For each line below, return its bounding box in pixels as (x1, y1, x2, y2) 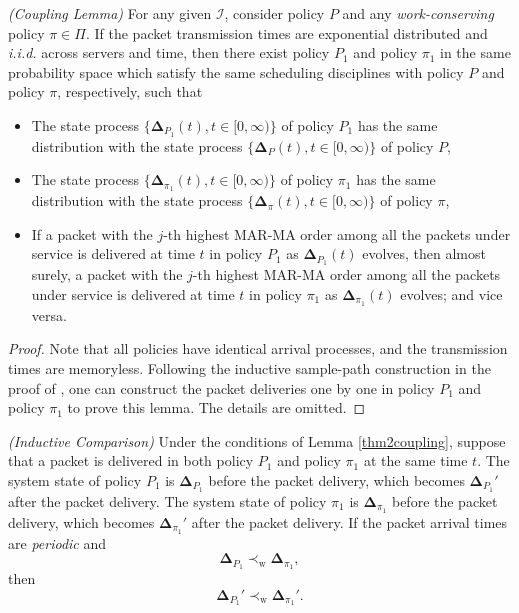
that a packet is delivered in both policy (8, 450, 254, 471)
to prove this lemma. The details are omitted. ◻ (67, 397, 366, 418)
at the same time (363, 450, 468, 471)
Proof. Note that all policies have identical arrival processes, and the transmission (8, 338, 508, 359)
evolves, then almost (362, 243, 486, 264)
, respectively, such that (57, 81, 203, 102)
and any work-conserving (342, 3, 494, 23)
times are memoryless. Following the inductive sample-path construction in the (8, 357, 491, 378)
